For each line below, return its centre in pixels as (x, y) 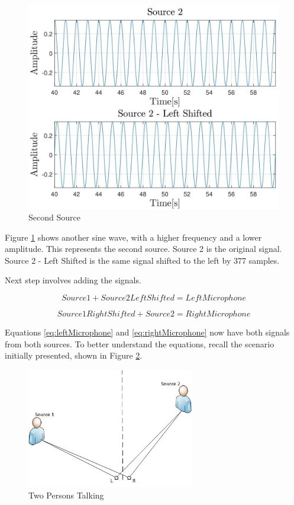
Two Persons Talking (66, 495)
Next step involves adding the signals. (73, 280)
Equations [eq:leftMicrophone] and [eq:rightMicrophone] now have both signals (147, 332)
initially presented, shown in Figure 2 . (74, 355)
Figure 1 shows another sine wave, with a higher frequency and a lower (133, 237)
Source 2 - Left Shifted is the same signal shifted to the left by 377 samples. (142, 260)
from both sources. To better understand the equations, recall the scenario (140, 343)
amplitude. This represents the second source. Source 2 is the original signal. (143, 249)
